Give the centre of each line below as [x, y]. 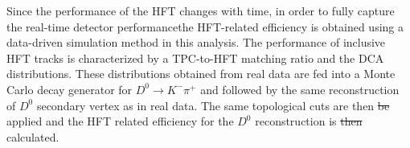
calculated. [33, 136]
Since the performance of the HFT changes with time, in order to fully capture [201, 10]
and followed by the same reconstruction [300, 89]
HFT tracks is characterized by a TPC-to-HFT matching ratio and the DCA [195, 58]
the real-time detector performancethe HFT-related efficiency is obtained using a [205, 26]
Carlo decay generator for [70, 89]
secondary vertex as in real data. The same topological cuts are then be [213, 105]
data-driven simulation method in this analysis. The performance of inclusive [196, 42]
